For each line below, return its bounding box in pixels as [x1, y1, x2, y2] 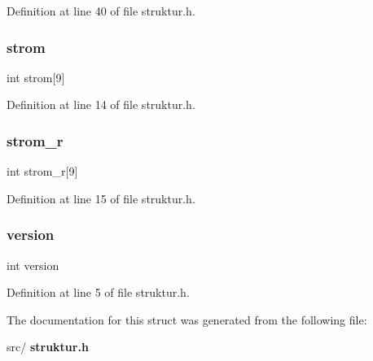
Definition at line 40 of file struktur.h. [7, 2, 195, 19]
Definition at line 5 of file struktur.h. [7, 284, 190, 301]
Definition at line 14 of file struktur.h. [7, 96, 195, 113]
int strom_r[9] [7, 163, 78, 180]
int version [7, 256, 59, 273]
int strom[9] [7, 68, 65, 85]
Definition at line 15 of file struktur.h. [7, 189, 195, 207]
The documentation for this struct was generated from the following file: [7, 311, 367, 328]
